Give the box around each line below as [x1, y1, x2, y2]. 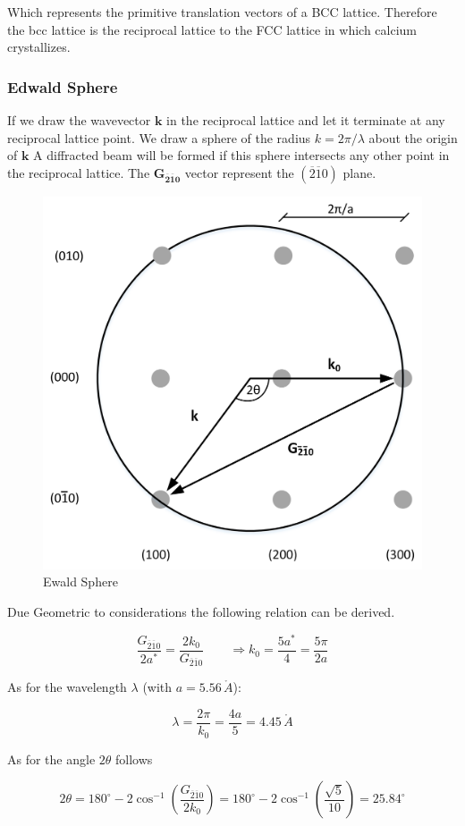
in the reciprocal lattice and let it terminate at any [166, 111, 445, 129]
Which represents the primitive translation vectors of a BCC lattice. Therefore [7, 3, 437, 21]
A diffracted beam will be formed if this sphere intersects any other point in [33, 146, 450, 164]
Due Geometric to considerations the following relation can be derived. [7, 602, 395, 620]
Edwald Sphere [7, 75, 118, 97]
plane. [342, 163, 376, 181]
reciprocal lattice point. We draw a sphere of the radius [7, 128, 311, 147]
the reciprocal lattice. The [7, 163, 150, 181]
